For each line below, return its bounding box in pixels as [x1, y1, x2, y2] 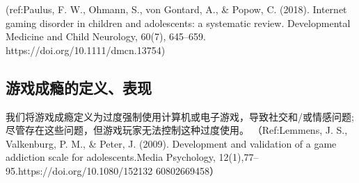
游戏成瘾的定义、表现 [6, 76, 152, 98]
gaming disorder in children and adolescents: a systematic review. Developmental [6, 15, 351, 30]
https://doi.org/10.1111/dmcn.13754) [6, 42, 166, 57]
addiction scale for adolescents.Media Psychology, [6, 150, 216, 164]
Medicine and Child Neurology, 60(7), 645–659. [6, 29, 206, 44]
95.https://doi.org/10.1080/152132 [6, 163, 153, 177]
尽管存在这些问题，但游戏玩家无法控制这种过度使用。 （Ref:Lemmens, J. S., [6, 123, 348, 137]
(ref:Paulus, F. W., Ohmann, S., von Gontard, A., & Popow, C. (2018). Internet [6, 2, 347, 16]
